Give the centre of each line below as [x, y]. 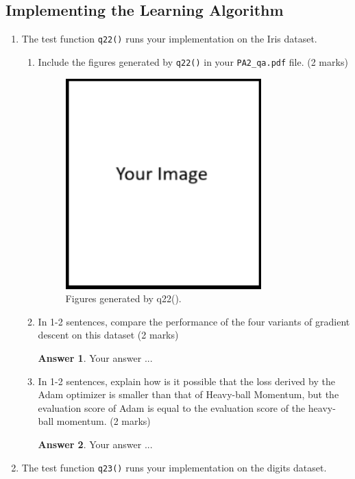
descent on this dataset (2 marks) [108, 335]
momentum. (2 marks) [103, 421]
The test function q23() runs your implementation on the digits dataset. [174, 467]
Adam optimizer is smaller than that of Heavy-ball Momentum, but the [188, 394]
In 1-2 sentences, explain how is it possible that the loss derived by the [186, 381]
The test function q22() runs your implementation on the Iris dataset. [169, 39]
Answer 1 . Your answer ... [95, 358]
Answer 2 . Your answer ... [95, 444]
